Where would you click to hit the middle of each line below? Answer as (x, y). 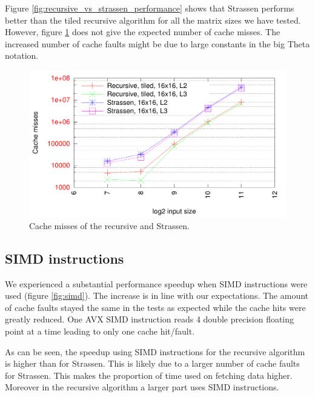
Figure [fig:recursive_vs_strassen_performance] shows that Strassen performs (150, 8)
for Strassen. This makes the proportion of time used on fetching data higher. (149, 375)
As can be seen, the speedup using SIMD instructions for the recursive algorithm (155, 351)
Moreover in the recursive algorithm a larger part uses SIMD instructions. (142, 387)
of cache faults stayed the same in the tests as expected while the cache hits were (155, 307)
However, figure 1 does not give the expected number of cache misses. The (143, 32)
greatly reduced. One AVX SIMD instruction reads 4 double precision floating (150, 319)
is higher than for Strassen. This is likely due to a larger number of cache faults (152, 363)
